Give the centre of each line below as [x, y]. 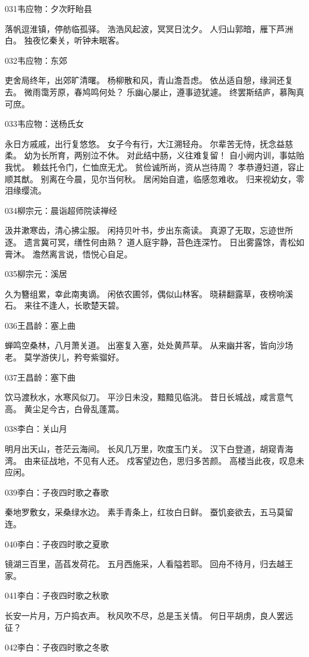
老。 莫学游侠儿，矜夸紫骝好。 [64, 357]
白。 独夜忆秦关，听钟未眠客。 [64, 40]
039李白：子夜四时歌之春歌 [57, 492]
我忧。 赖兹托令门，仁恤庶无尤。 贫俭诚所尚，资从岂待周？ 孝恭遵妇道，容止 [154, 166]
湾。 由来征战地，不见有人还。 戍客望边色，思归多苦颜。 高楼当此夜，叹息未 [154, 460]
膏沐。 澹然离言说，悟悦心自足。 [69, 253]
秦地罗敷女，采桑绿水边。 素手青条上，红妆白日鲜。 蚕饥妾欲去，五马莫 [145, 512]
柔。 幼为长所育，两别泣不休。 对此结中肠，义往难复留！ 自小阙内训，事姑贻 [154, 155]
